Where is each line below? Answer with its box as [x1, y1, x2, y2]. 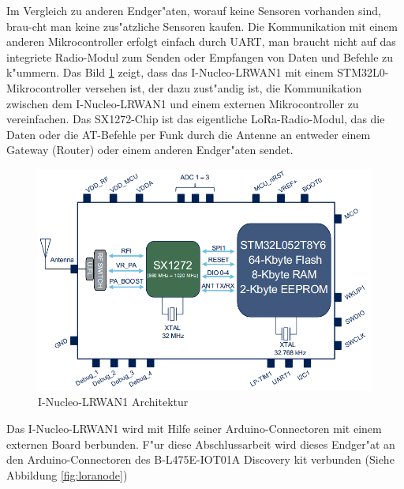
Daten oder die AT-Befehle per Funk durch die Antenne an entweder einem [6, 126, 371, 142]
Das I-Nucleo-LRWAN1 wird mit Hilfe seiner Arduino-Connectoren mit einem [6, 420, 382, 437]
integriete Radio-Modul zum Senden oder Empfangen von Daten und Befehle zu [6, 48, 394, 65]
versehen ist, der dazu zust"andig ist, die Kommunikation [84, 79, 362, 96]
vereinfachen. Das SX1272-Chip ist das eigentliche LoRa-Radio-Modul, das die [6, 111, 385, 127]
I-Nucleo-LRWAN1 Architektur [38, 393, 189, 410]
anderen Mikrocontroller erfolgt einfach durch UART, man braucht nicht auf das [6, 33, 396, 50]
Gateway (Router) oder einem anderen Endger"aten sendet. [6, 141, 294, 158]
